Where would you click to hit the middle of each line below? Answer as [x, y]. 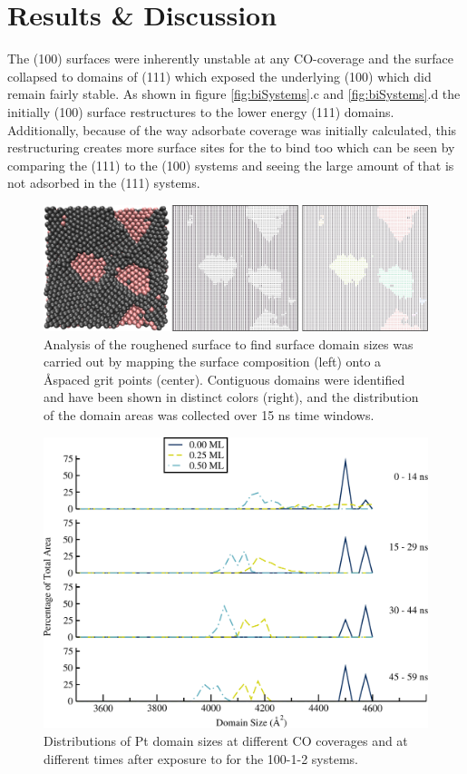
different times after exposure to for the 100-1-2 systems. [201, 758]
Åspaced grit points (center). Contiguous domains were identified [224, 379]
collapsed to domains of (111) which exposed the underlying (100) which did [219, 76]
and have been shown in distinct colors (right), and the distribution [231, 397]
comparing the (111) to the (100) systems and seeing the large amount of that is [231, 165]
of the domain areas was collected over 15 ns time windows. [209, 414]
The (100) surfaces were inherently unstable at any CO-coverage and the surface [231, 59]
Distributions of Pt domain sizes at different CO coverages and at [226, 741]
